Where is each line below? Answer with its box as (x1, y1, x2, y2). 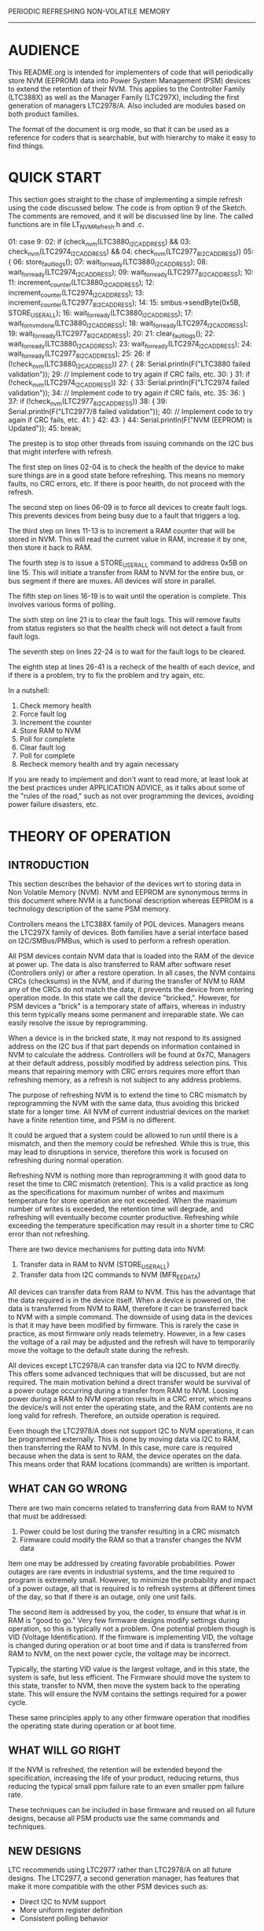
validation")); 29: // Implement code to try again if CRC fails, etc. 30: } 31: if (8, 369, 251, 379)
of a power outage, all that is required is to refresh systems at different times (8, 1583, 256, 1593)
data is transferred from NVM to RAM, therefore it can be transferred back (8, 1304, 248, 1314)
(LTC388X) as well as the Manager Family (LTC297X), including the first (8, 92, 240, 101)
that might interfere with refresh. (8, 447, 114, 456)
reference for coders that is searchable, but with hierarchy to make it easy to (8, 133, 256, 142)
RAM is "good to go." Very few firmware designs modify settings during (8, 1615, 240, 1625)
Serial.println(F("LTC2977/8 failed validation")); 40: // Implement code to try (8, 406, 253, 416)
